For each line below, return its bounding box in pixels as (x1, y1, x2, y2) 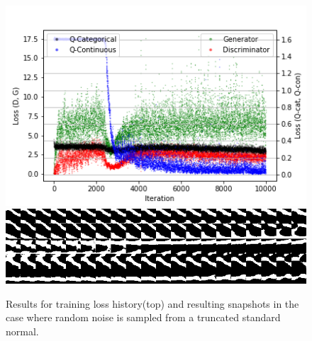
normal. (6, 324, 39, 339)
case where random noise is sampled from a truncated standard (6, 310, 281, 325)
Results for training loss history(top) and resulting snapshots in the (6, 296, 299, 311)
